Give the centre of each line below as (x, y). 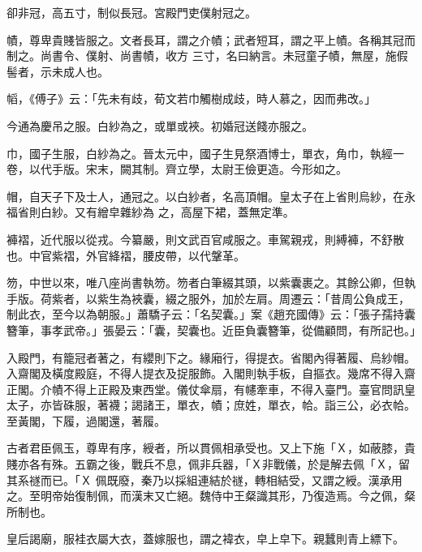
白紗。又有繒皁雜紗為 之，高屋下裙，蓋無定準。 (167, 212)
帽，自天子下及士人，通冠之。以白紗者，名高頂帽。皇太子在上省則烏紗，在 (205, 196)
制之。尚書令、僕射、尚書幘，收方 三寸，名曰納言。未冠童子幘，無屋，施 (202, 56)
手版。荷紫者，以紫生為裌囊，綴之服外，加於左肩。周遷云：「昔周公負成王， (208, 298)
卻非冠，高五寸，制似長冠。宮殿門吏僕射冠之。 (131, 12)
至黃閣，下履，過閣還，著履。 (86, 420)
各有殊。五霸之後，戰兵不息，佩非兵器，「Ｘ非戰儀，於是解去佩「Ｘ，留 (219, 464)
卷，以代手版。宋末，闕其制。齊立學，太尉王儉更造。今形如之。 (177, 169)
